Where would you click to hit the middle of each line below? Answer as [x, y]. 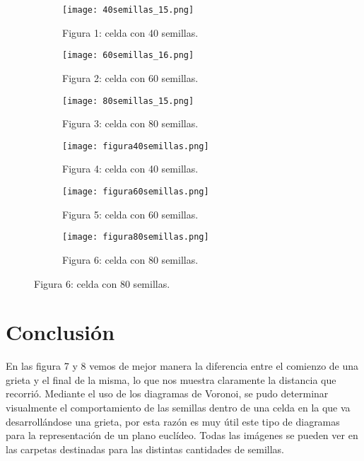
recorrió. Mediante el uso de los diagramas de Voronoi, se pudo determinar [167, 393]
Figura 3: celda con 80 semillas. [130, 123]
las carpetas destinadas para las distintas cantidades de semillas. [145, 449]
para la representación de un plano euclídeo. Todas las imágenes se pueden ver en [182, 435]
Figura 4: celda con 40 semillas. [130, 169]
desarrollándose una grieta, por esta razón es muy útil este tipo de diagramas [173, 421]
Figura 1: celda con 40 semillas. [130, 32]
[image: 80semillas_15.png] [128, 101]
